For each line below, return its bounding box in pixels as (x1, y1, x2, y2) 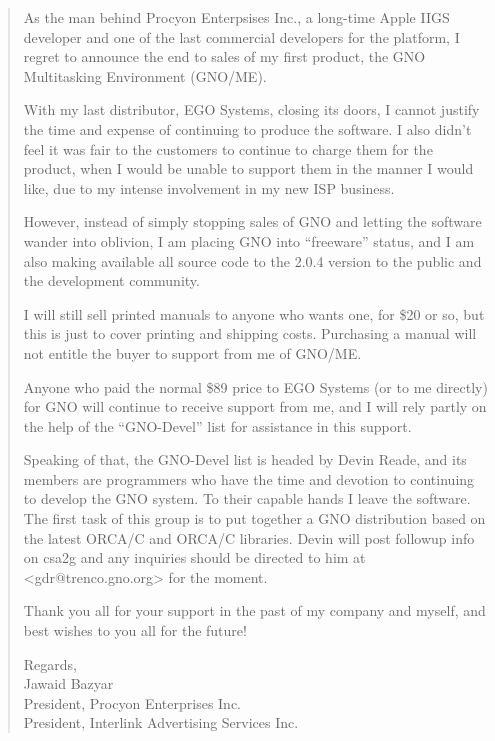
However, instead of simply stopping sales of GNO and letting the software (23, 211, 482, 232)
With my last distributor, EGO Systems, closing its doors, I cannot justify (23, 99, 480, 120)
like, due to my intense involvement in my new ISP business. (23, 177, 395, 198)
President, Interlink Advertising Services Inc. (23, 712, 299, 733)
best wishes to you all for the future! (23, 620, 247, 641)
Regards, (23, 653, 77, 674)
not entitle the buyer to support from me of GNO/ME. (23, 342, 362, 363)
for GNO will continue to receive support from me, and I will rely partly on (23, 396, 487, 417)
